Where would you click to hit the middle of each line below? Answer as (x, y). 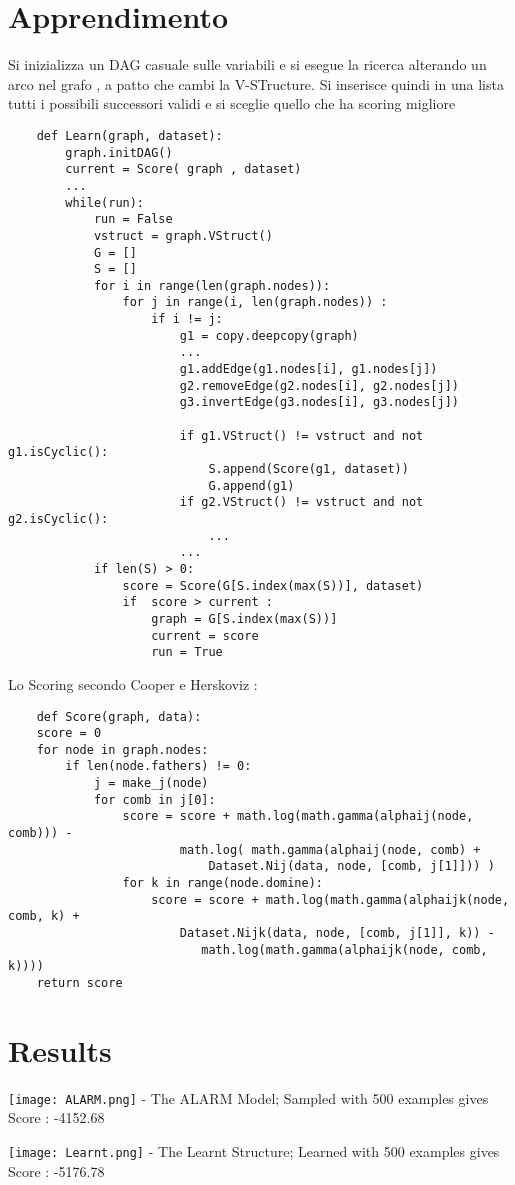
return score (79, 983)
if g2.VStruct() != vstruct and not (301, 502)
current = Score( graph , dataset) (183, 169)
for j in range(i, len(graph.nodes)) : (255, 302)
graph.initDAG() (119, 152)
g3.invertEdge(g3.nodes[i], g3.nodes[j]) (319, 402)
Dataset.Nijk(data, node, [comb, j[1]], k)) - (337, 933)
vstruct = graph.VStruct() (183, 235)
